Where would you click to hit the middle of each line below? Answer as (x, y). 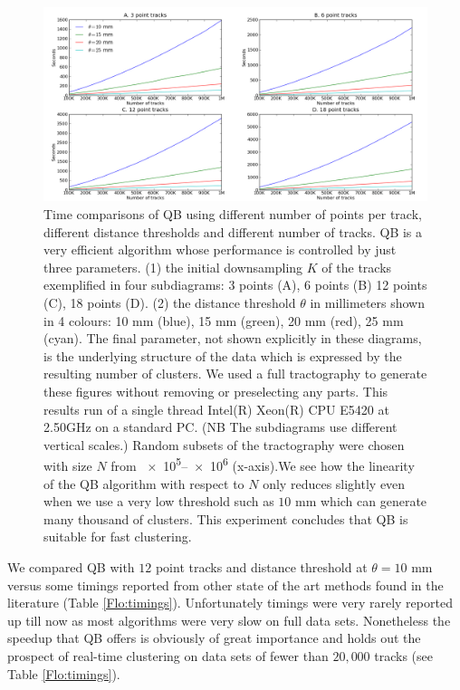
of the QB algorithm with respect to (144, 483)
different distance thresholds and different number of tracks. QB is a (233, 231)
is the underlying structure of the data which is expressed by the (223, 355)
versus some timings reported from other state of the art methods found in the (225, 585)
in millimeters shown (368, 303)
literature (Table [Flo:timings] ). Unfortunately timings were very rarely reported (230, 603)
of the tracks (357, 267)
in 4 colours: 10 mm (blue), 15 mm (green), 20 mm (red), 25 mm (224, 320)
